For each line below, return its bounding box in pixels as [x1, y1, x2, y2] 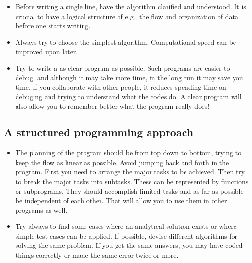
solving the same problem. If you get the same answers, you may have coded [15, 240, 243, 250]
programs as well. [15, 205, 67, 215]
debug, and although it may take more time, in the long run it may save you [15, 72, 243, 82]
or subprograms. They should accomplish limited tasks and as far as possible [15, 186, 244, 196]
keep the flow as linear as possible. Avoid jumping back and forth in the [15, 157, 229, 167]
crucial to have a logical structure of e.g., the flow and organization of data [15, 11, 238, 21]
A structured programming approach [4, 125, 194, 140]
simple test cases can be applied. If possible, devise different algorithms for [15, 230, 238, 241]
